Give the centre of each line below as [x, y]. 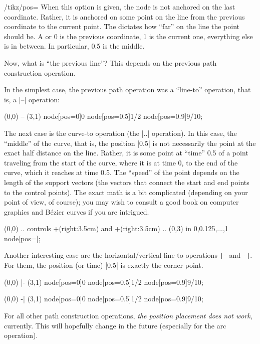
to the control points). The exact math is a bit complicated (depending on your [126, 192]
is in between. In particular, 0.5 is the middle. [74, 46]
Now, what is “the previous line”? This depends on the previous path [110, 62]
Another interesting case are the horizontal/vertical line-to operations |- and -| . [128, 255]
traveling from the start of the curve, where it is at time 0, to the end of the [121, 162]
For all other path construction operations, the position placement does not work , [128, 315]
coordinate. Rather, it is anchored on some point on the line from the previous [124, 16]
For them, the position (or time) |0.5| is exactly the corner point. [104, 265]
